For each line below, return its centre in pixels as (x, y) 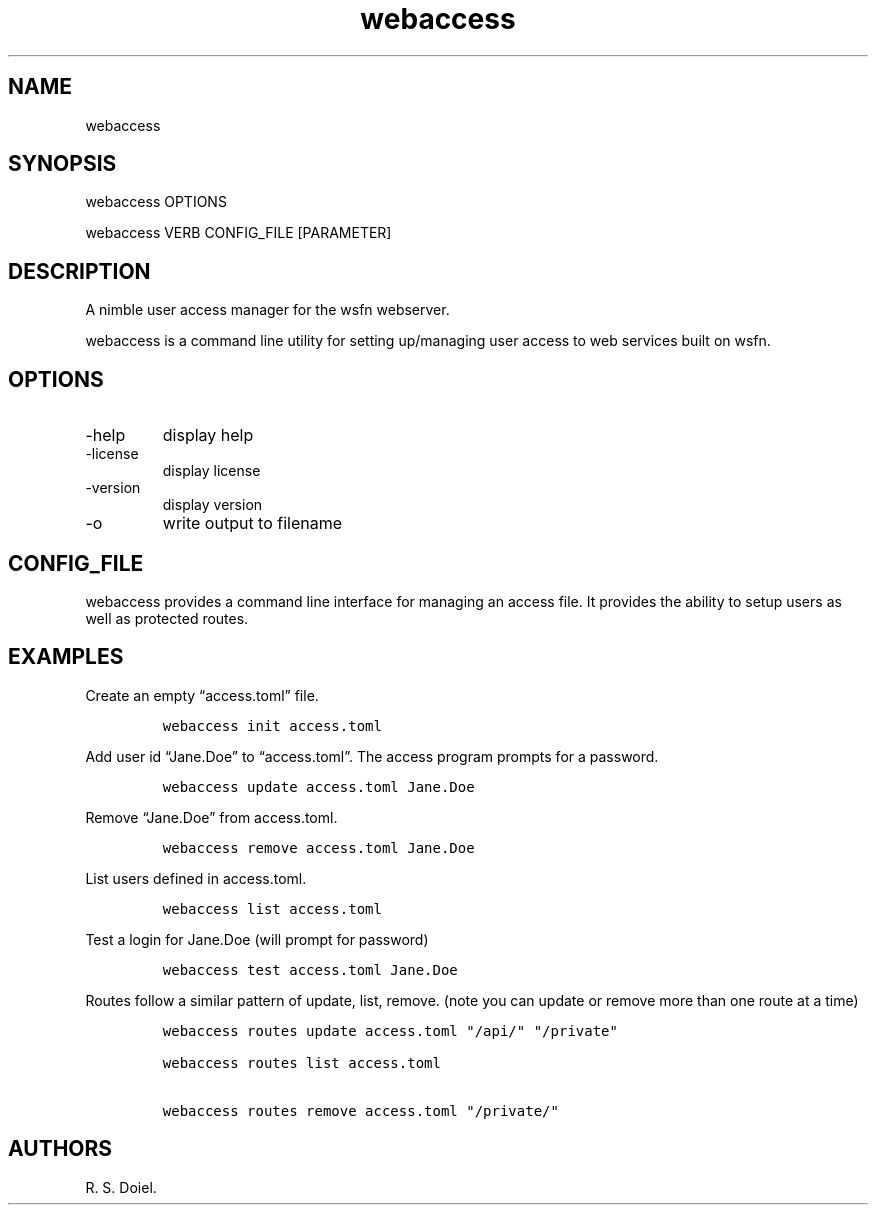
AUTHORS (60, 1149)
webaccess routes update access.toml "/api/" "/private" (390, 1030)
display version (212, 505)
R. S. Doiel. (121, 1187)
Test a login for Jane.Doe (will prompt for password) (257, 939)
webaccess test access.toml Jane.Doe (310, 969)
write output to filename (252, 523)
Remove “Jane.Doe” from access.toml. (211, 817)
